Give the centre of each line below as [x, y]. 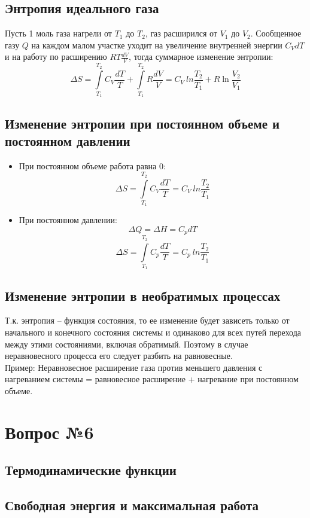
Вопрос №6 [49, 432]
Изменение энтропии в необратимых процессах [143, 295]
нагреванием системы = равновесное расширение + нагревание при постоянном [152, 379]
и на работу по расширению [56, 57]
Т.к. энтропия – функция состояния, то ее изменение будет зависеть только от [147, 320]
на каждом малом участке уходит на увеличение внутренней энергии [157, 45]
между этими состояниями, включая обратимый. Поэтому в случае [127, 344]
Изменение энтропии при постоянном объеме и [142, 123]
